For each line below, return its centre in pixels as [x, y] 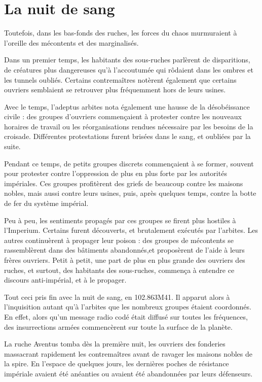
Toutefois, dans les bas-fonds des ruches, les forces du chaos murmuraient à [121, 33]
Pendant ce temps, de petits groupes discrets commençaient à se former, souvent [129, 163]
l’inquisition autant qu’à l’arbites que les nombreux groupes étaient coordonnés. [128, 307]
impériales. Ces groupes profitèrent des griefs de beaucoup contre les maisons [124, 183]
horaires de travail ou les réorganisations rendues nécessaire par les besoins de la [129, 126]
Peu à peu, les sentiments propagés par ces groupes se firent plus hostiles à [120, 220]
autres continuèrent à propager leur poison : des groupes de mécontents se [119, 240]
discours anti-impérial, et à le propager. [65, 280]
